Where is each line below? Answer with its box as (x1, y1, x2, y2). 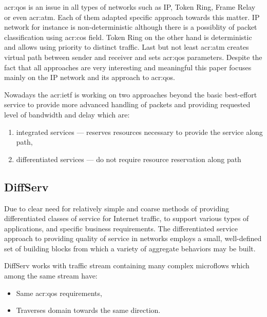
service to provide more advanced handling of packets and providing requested (4, 99, 251, 110)
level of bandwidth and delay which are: (4, 109, 130, 120)
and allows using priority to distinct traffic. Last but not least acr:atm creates (4, 42, 249, 52)
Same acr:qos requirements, (16, 287, 102, 298)
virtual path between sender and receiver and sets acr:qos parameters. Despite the (4, 51, 262, 62)
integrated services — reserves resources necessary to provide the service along (16, 126, 263, 137)
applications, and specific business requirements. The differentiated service (4, 223, 238, 233)
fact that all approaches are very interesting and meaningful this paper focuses (4, 62, 252, 72)
